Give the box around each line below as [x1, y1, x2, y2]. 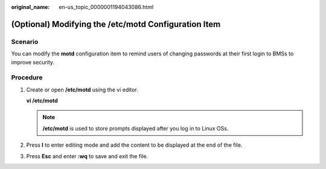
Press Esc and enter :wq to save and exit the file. [26, 152, 149, 159]
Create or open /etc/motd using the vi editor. [26, 86, 138, 93]
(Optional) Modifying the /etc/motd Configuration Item [11, 19, 221, 29]
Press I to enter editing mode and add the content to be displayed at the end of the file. [26, 141, 243, 149]
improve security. [11, 58, 54, 66]
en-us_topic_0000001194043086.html [59, 4, 154, 10]
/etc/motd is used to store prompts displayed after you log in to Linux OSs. [42, 124, 229, 132]
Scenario [11, 37, 39, 46]
